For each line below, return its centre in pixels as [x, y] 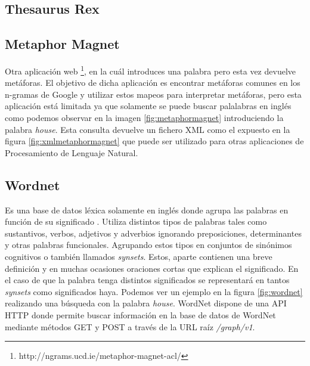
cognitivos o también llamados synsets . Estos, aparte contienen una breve [139, 256]
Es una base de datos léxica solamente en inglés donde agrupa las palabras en [147, 210]
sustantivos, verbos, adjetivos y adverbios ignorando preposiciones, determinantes [153, 233]
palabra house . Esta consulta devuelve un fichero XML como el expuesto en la [148, 129]
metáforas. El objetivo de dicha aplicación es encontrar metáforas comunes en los [153, 83]
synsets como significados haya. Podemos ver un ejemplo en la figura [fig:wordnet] [154, 291]
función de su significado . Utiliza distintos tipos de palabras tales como [136, 221]
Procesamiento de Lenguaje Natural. [72, 152]
